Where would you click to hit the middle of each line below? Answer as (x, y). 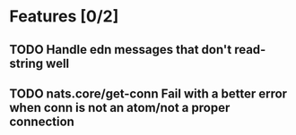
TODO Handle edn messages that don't (121, 50)
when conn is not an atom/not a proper (120, 108)
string (26, 63)
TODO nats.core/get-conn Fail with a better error (148, 93)
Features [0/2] (64, 17)
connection (42, 121)
